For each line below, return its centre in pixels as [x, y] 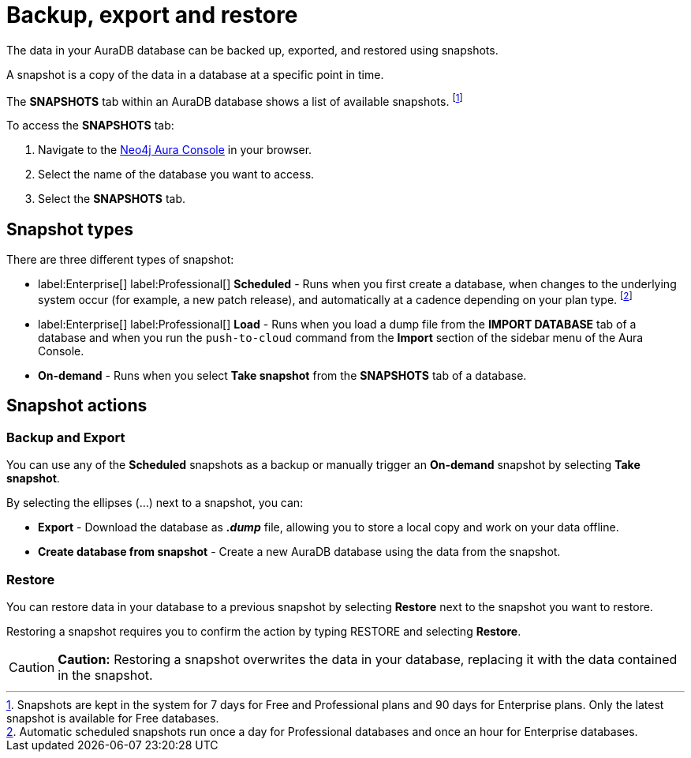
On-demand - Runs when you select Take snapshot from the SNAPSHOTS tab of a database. [282, 375]
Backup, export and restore [152, 15]
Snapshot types [70, 229]
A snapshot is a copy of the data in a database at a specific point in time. [195, 74]
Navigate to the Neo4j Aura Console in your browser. [175, 150]
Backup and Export [66, 437]
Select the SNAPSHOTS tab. [112, 199]
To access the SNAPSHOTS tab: [90, 126]
